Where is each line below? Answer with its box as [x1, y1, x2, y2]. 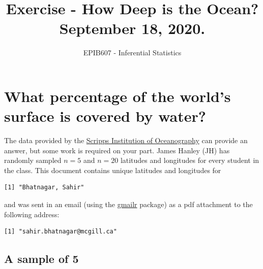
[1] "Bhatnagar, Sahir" [4, 184, 84, 191]
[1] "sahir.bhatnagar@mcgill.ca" [4, 228, 117, 236]
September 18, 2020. [59, 18, 206, 39]
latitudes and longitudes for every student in [120, 155, 259, 165]
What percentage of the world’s [4, 85, 231, 106]
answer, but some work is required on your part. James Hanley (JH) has [4, 145, 230, 155]
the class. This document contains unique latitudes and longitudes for [4, 164, 221, 175]
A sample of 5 [4, 251, 79, 266]
